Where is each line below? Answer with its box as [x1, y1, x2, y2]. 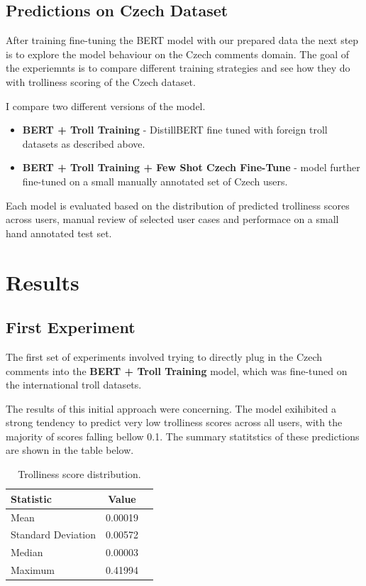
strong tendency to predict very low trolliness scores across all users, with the [6, 415, 343, 430]
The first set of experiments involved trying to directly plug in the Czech [6, 349, 323, 364]
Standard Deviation [11, 527, 96, 542]
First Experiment [6, 316, 135, 338]
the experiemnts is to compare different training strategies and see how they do [6, 60, 350, 75]
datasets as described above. [22, 136, 145, 151]
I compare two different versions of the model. [6, 98, 206, 113]
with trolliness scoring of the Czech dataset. [6, 74, 196, 89]
